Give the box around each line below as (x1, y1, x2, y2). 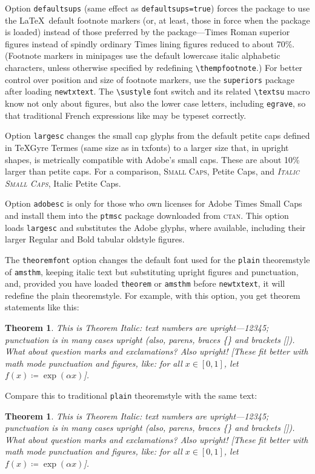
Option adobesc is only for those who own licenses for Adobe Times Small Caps (5, 197, 302, 210)
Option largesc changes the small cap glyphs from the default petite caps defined (5, 129, 310, 142)
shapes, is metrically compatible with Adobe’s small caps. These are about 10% (5, 153, 300, 165)
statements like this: (5, 301, 79, 313)
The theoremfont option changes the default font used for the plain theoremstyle (5, 253, 310, 265)
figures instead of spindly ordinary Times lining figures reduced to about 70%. (5, 37, 295, 50)
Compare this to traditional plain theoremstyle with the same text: (5, 389, 257, 401)
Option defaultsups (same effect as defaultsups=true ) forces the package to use (5, 2, 310, 14)
